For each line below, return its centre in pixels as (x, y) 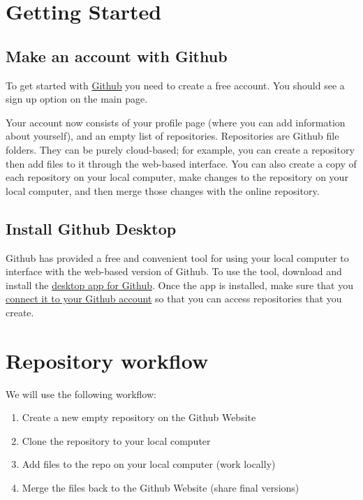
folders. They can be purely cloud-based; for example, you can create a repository (180, 149)
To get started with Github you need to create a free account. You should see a (175, 85)
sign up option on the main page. (77, 99)
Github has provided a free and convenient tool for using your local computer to (177, 257)
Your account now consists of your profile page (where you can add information (176, 122)
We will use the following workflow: (81, 394)
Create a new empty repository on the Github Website (139, 417)
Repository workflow (107, 360)
